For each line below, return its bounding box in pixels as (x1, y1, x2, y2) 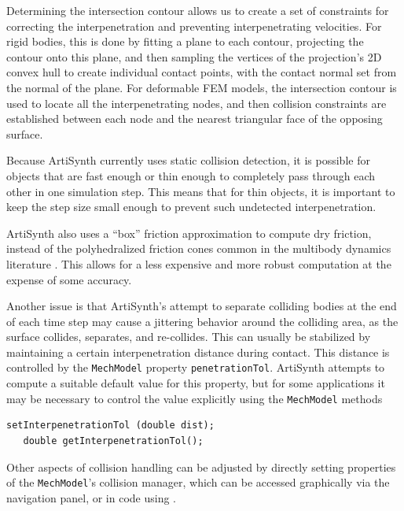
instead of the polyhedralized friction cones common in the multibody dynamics (6, 240, 391, 257)
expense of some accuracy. (6, 271, 132, 287)
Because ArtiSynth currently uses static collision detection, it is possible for (6, 152, 370, 168)
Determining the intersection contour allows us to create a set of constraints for (6, 2, 389, 18)
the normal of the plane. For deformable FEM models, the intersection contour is (6, 79, 397, 95)
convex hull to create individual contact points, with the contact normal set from (6, 64, 397, 80)
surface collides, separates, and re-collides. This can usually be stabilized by (6, 328, 371, 345)
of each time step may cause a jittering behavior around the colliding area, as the (6, 313, 398, 329)
